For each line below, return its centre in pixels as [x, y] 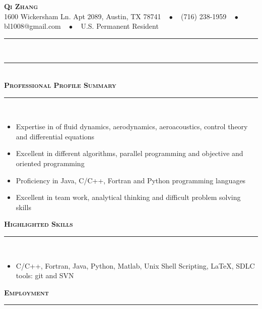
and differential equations [55, 136]
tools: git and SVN [45, 275]
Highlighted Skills [39, 224]
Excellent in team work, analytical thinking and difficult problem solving [128, 197]
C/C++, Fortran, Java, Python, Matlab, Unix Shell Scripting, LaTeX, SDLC [135, 265]
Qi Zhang [21, 6]
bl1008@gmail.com [32, 26]
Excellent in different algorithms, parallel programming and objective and [129, 153]
